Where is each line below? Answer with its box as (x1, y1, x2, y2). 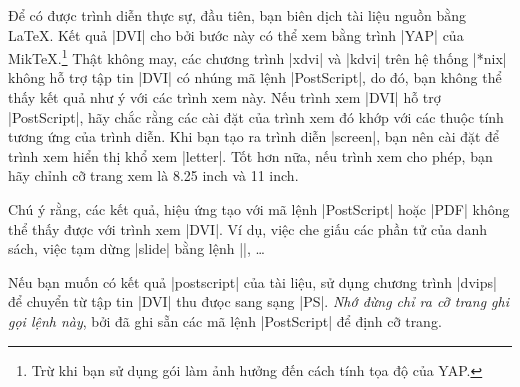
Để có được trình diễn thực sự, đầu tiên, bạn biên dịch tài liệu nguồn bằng (8, 5, 467, 25)
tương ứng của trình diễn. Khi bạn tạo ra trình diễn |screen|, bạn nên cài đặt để (8, 126, 500, 147)
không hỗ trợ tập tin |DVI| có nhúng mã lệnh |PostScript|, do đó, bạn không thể (8, 67, 502, 88)
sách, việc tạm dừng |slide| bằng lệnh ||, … (8, 238, 265, 259)
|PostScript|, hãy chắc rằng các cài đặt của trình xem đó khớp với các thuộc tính (8, 106, 504, 127)
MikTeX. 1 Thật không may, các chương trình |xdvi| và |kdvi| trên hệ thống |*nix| (8, 45, 507, 68)
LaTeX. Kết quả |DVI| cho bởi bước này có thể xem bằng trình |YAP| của (8, 24, 464, 45)
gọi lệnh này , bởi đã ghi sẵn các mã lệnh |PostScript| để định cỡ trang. (8, 310, 442, 331)
